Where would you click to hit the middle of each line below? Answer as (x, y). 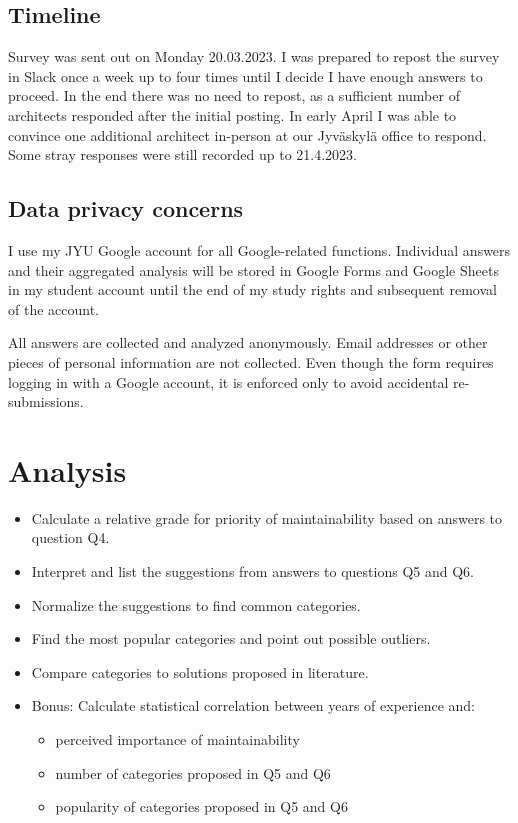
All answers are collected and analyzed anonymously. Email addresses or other (248, 342)
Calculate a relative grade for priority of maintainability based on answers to (267, 517)
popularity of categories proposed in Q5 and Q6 (201, 806)
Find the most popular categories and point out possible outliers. (231, 638)
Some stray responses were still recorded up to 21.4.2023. (182, 154)
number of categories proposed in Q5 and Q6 (193, 772)
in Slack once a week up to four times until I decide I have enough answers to (245, 75)
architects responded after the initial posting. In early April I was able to (232, 114)
